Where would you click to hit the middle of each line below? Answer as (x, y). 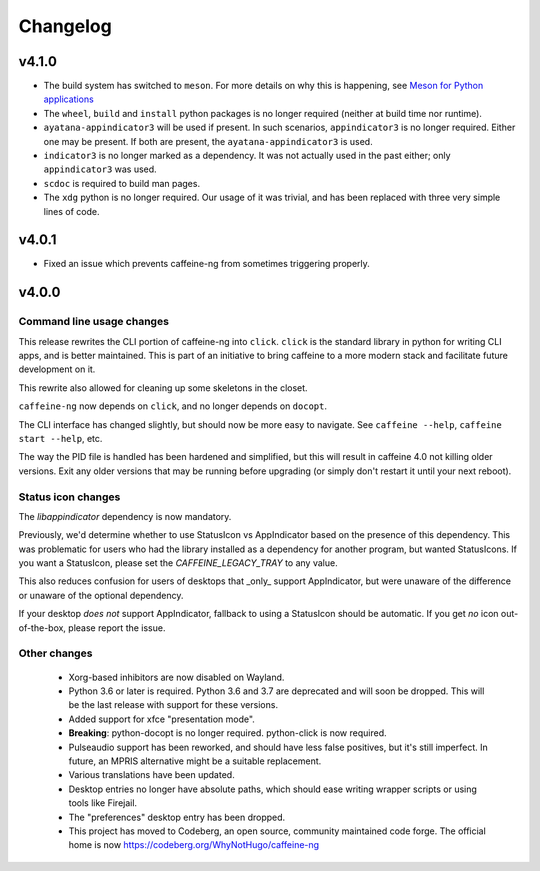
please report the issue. (117, 627)
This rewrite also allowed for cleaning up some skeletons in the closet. (163, 387)
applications (68, 99)
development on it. (57, 369)
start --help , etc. (60, 438)
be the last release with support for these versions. (173, 705)
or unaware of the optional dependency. (101, 595)
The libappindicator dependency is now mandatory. (125, 516)
